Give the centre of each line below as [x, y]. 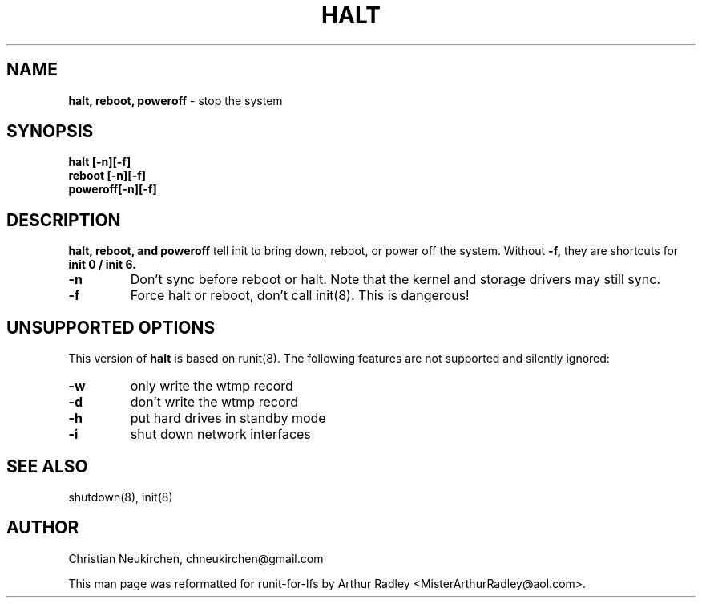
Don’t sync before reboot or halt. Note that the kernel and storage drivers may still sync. [395, 280]
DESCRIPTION [64, 220]
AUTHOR [43, 528]
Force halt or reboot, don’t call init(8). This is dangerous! [300, 296]
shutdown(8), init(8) [121, 497]
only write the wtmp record [212, 386]
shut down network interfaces [220, 434]
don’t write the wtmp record [214, 402]
